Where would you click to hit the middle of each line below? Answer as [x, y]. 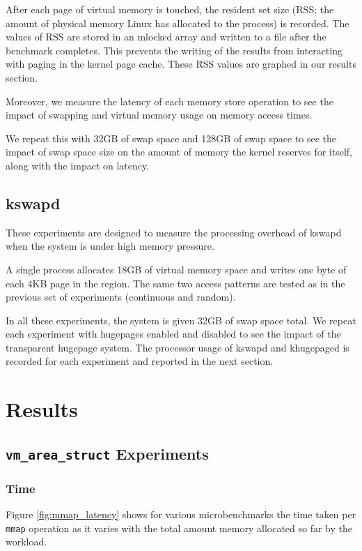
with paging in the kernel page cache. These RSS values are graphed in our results [181, 64]
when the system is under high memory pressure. [110, 246]
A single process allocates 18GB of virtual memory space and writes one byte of [176, 269]
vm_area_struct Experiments [107, 453]
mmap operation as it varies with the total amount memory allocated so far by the [179, 528]
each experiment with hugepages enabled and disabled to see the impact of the [173, 334]
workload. [26, 542]
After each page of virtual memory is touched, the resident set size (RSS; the [170, 9]
